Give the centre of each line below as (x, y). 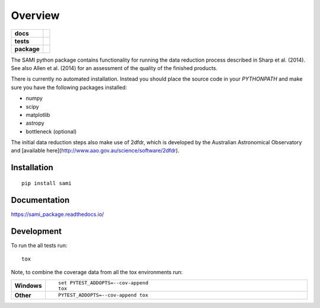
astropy (35, 123)
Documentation (40, 200)
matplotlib (38, 115)
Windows (28, 285)
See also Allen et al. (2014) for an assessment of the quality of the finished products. (114, 68)
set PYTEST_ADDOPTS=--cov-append (103, 283)
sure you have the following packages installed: (69, 87)
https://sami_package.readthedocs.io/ (57, 214)
